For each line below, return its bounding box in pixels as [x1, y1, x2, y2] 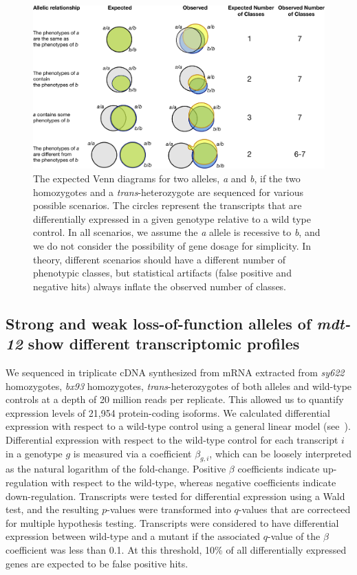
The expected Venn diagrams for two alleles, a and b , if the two [33, 171, 301, 186]
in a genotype [6, 446, 63, 460]
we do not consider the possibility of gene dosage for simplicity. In [33, 239, 312, 253]
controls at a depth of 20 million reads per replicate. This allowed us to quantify [6, 392, 344, 406]
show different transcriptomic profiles [28, 333, 300, 354]
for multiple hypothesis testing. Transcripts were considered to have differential [6, 515, 339, 530]
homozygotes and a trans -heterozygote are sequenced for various [33, 184, 304, 199]
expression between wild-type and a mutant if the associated [6, 529, 261, 543]
